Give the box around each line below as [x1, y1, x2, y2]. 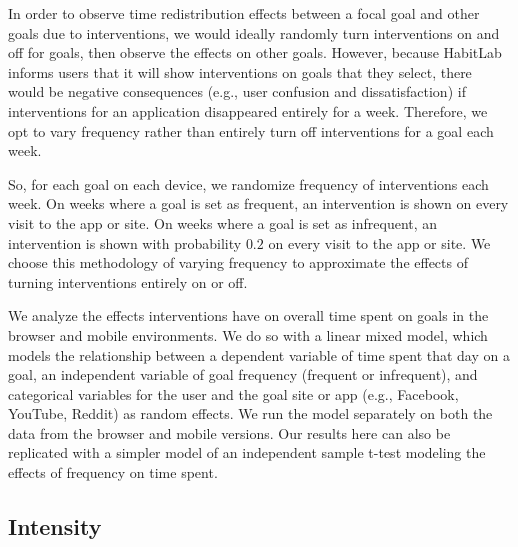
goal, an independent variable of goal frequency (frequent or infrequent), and [8, 364, 478, 385]
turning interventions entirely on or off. [8, 271, 248, 292]
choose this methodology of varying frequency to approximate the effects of [8, 252, 468, 273]
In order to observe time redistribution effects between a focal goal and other [8, 3, 480, 23]
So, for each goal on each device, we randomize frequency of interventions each [8, 173, 489, 194]
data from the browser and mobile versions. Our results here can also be [8, 422, 451, 443]
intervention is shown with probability [8, 232, 242, 253]
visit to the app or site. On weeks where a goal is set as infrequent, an [8, 212, 438, 233]
